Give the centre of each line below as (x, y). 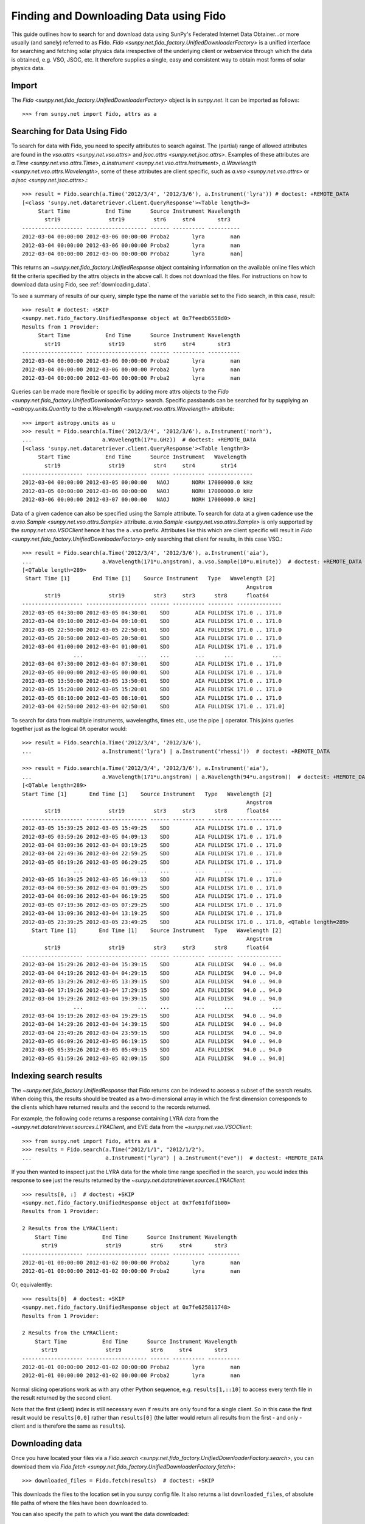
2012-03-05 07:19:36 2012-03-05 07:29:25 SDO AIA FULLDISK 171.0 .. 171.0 (152, 905)
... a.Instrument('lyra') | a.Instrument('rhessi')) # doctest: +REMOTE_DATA (176, 751)
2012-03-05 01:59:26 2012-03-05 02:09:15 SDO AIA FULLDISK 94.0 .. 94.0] (154, 1058)
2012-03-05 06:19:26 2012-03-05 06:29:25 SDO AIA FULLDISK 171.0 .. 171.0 (152, 862)
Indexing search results (57, 1076)
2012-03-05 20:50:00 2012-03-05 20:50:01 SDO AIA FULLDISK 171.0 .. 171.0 (152, 638)
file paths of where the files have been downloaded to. (80, 1503)
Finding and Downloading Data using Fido (119, 16)
